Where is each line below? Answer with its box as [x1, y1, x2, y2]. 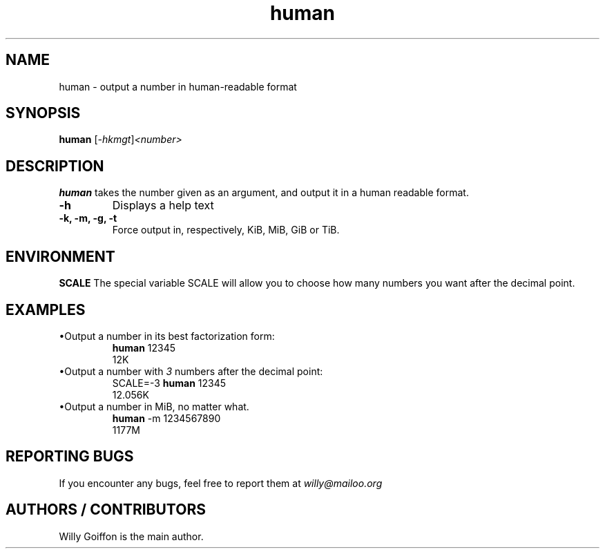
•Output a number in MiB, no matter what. [59, 400, 249, 412]
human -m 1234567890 [112, 412, 221, 424]
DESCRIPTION [6, 157, 104, 175]
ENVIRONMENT [6, 247, 115, 265]
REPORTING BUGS [6, 448, 134, 466]
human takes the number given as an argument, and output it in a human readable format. [59, 187, 469, 199]
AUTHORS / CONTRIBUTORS [6, 501, 206, 519]
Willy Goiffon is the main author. [59, 530, 204, 542]
